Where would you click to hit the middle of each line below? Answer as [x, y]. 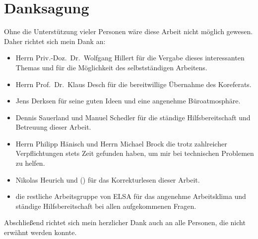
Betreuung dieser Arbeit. [53, 127]
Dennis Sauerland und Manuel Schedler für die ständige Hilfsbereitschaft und [133, 117]
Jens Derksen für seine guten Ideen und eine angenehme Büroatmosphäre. [128, 101]
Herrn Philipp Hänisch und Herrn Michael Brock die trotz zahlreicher [121, 143]
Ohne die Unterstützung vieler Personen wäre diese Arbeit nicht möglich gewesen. [129, 31]
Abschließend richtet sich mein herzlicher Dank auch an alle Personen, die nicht [125, 222]
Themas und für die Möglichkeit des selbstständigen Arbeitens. [111, 67]
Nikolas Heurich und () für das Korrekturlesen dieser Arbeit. [108, 179]
